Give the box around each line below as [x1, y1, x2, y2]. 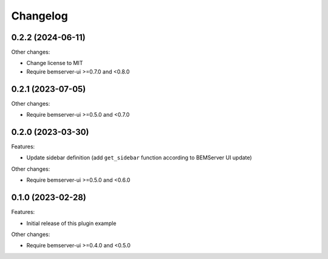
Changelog [11, 9, 68, 22]
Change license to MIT [26, 60, 83, 67]
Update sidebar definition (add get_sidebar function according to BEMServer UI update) [26, 154, 252, 161]
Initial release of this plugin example [26, 219, 117, 227]
